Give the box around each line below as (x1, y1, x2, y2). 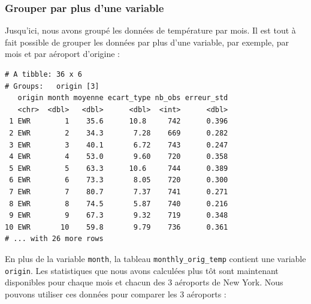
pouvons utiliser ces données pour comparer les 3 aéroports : (5, 287, 227, 300)
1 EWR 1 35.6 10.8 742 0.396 (9, 117, 228, 126)
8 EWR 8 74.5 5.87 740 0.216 (9, 199, 228, 208)
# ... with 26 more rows (5, 234, 104, 243)
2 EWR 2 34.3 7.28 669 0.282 (9, 128, 228, 137)
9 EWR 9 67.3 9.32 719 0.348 (9, 211, 228, 220)
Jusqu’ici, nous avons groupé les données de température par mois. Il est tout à (5, 24, 296, 37)
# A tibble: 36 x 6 (5, 70, 82, 79)
